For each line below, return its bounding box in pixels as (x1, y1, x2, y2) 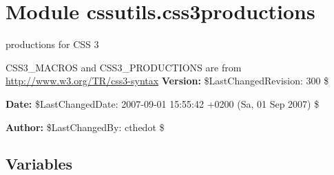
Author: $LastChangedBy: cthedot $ (6, 119, 165, 134)
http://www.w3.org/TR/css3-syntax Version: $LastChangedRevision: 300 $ (6, 73, 329, 88)
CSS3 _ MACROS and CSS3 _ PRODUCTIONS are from (6, 60, 242, 74)
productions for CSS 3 (6, 37, 99, 51)
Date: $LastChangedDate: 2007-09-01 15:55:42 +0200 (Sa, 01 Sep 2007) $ (6, 96, 320, 110)
